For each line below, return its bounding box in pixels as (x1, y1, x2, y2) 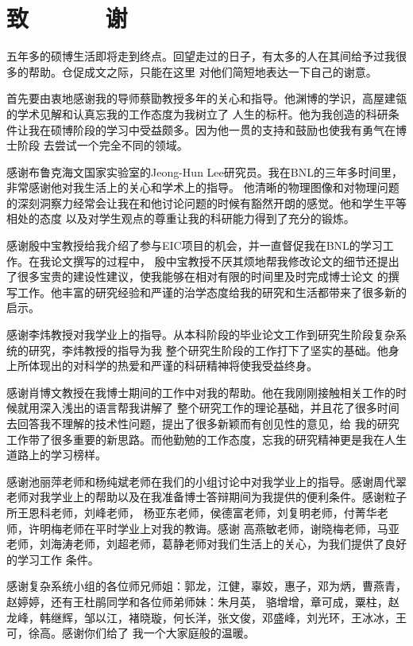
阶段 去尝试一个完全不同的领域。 (17, 137, 188, 154)
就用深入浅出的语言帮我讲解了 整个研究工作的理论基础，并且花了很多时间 (17, 399, 399, 416)
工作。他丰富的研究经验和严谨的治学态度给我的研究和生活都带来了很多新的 (17, 283, 407, 300)
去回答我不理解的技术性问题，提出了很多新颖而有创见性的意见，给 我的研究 (6, 415, 399, 431)
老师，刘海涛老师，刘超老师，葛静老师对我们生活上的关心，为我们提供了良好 (6, 535, 407, 552)
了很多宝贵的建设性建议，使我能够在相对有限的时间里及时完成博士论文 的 (6, 268, 388, 285)
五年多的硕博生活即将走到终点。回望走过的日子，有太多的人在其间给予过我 (6, 48, 396, 64)
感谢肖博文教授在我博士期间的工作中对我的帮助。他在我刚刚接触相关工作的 (6, 383, 396, 400)
